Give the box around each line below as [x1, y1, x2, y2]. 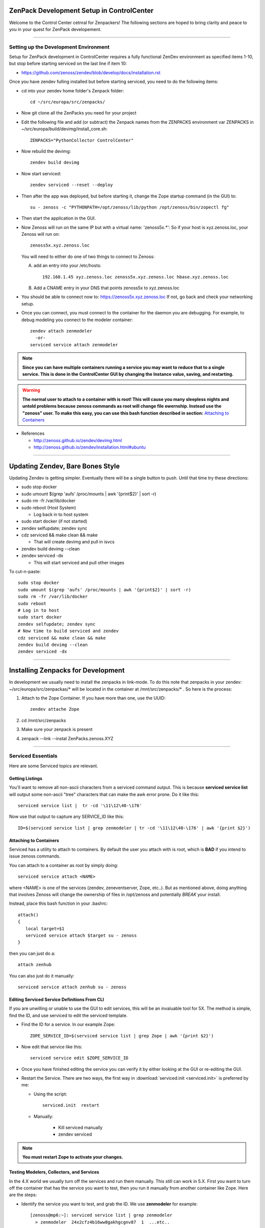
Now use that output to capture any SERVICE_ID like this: [9, 813, 124, 820]
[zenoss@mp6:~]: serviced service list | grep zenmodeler [30, 1212, 173, 1218]
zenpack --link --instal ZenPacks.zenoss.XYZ [21, 735, 114, 741]
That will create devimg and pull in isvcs [33, 539, 115, 545]
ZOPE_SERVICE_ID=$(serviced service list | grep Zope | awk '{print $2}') [30, 1033, 214, 1038]
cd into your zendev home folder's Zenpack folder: [21, 87, 124, 93]
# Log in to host [18, 608, 59, 613]
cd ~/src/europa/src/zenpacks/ [30, 99, 106, 105]
